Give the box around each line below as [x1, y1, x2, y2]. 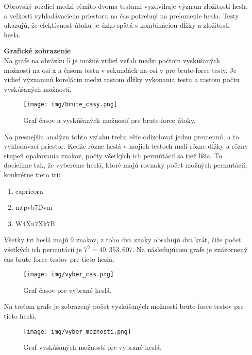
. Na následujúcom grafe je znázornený [132, 244, 248, 254]
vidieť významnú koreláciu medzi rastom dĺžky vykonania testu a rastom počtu [4, 74, 240, 85]
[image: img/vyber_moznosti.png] [23, 328, 131, 335]
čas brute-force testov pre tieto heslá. [4, 254, 115, 264]
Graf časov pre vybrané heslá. [23, 285, 112, 295]
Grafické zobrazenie [4, 46, 71, 56]
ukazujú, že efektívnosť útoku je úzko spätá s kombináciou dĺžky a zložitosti [4, 20, 230, 30]
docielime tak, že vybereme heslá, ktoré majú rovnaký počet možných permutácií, [4, 160, 247, 170]
